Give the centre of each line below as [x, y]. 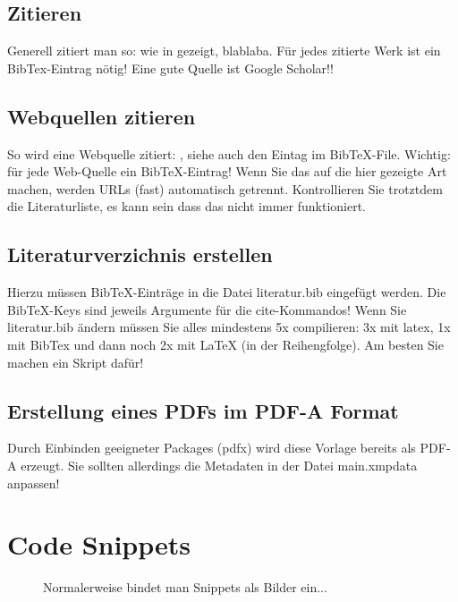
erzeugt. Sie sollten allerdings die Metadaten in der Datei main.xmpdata [219, 465]
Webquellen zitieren [102, 116]
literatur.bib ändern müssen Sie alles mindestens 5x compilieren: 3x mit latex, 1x [229, 327]
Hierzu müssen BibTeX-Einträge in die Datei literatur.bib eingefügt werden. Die [227, 292]
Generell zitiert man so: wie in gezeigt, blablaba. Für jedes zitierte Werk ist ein [224, 51]
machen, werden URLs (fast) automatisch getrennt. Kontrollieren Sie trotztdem [225, 188]
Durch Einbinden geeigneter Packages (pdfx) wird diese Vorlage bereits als [212, 448]
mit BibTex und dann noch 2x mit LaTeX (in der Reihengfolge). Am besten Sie [225, 344]
